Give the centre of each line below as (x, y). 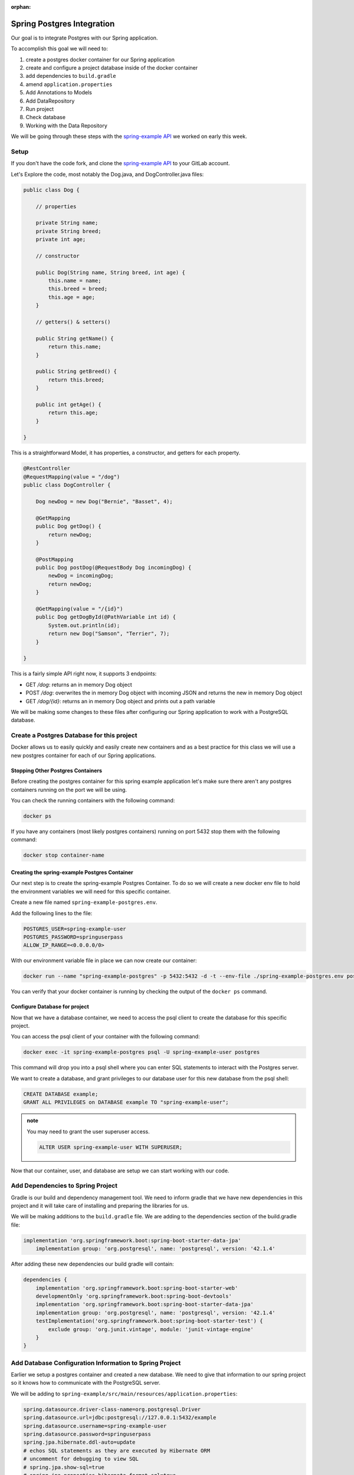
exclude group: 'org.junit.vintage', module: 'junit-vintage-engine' (151, 1329)
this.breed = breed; (78, 289)
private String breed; (68, 231)
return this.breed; (76, 380)
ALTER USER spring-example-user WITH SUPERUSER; (111, 1147)
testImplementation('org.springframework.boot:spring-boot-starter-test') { (149, 1321)
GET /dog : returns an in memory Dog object (79, 684)
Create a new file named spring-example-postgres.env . (84, 902)
